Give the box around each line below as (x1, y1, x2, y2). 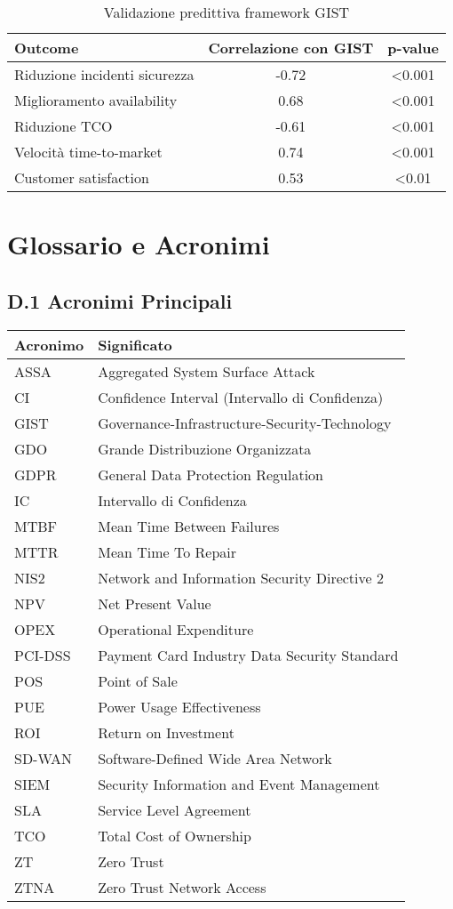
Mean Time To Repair (98, 541, 237, 562)
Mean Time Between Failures (98, 515, 280, 536)
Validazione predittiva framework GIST (103, 2, 350, 22)
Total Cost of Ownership (98, 825, 251, 846)
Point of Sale (98, 670, 178, 691)
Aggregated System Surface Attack (98, 360, 315, 382)
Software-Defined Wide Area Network (98, 747, 332, 768)
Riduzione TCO (14, 116, 113, 136)
